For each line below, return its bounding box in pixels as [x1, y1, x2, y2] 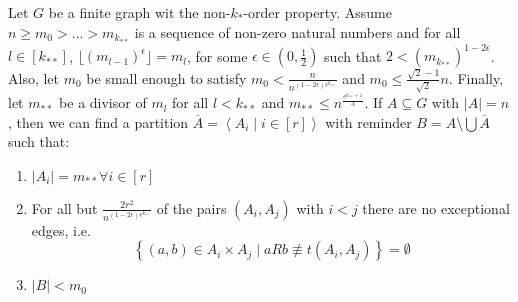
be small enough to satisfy [86, 67, 247, 88]
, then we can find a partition [8, 111, 189, 132]
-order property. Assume [243, 2, 392, 22]
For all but [31, 197, 98, 218]
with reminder [325, 111, 412, 132]
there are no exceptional [362, 197, 510, 218]
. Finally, [448, 67, 504, 88]
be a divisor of [59, 92, 147, 113]
